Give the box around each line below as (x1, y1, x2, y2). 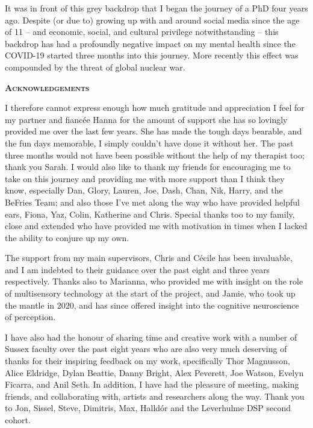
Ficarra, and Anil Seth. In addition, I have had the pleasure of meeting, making (5, 378, 299, 391)
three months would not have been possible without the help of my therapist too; (5, 148, 305, 161)
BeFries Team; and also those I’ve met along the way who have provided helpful (5, 195, 300, 208)
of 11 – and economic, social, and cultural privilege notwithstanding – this (5, 25, 279, 38)
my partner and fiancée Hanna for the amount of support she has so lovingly (5, 113, 288, 125)
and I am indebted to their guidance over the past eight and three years (5, 263, 270, 275)
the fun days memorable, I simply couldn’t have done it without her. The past (5, 136, 294, 149)
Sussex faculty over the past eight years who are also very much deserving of (5, 342, 287, 355)
